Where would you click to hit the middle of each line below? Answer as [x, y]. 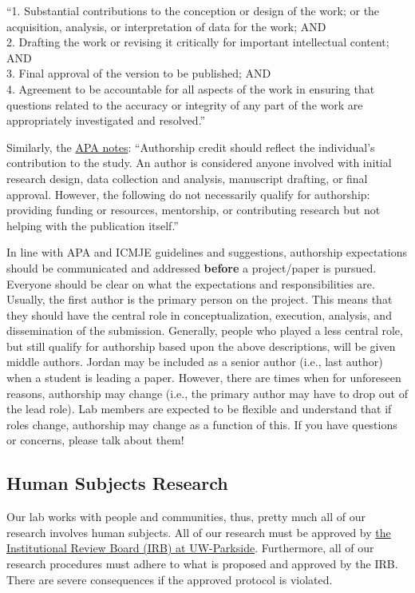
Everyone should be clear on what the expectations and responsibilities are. [191, 283]
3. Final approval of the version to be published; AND [139, 73]
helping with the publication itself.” [93, 225]
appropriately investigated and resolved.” [106, 120]
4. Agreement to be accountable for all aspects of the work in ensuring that [191, 88]
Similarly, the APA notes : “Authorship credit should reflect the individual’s [191, 147]
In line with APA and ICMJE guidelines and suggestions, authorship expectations [207, 252]
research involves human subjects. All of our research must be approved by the [199, 532]
